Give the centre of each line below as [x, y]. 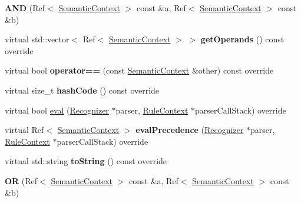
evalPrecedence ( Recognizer [190, 130]
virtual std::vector [37, 39]
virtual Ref [24, 130]
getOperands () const [242, 39]
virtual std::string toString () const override [86, 161]
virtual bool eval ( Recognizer [57, 110]
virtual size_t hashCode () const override [82, 90]
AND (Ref [25, 8]
